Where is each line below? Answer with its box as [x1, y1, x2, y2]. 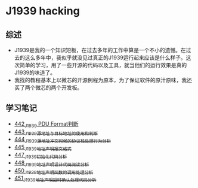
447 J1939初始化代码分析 [14, 151, 67, 160]
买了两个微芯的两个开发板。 [14, 84, 83, 91]
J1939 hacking [5, 4, 80, 18]
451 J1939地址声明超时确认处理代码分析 [14, 175, 97, 183]
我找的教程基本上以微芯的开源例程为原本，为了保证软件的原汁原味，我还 [14, 77, 192, 83]
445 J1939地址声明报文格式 [14, 144, 72, 152]
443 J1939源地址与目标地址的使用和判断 [14, 128, 98, 137]
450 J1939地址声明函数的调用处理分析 [14, 166, 94, 175]
